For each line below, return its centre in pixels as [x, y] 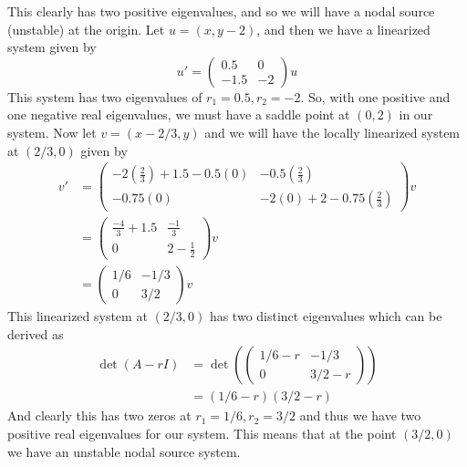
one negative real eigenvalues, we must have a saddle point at [179, 114]
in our [416, 114]
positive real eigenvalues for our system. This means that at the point [202, 434]
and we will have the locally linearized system [332, 132]
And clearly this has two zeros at [99, 415]
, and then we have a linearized [343, 29]
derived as [36, 333]
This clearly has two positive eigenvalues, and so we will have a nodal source [221, 11]
